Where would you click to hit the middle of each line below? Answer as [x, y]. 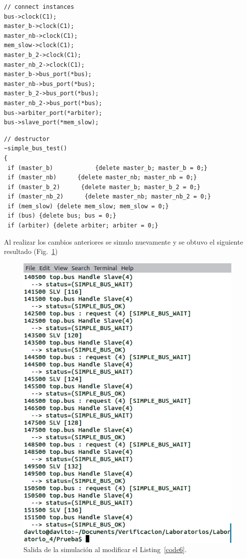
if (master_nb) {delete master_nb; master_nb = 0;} [102, 178]
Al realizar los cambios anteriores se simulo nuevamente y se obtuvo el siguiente [123, 241]
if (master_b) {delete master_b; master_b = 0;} [108, 168]
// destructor [27, 139]
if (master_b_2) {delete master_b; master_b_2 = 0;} [104, 187]
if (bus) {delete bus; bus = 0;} [62, 216]
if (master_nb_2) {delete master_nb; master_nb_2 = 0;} [109, 197]
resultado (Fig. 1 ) [31, 251]
